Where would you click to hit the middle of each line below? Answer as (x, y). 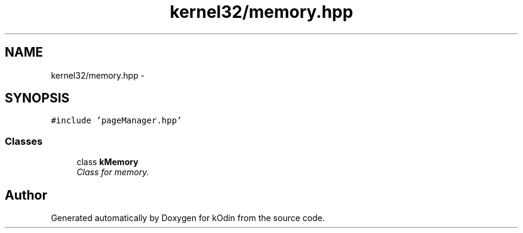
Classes (24, 141)
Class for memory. (113, 172)
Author (26, 195)
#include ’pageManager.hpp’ (116, 121)
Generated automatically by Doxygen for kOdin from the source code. (188, 218)
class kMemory (107, 162)
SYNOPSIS (37, 98)
